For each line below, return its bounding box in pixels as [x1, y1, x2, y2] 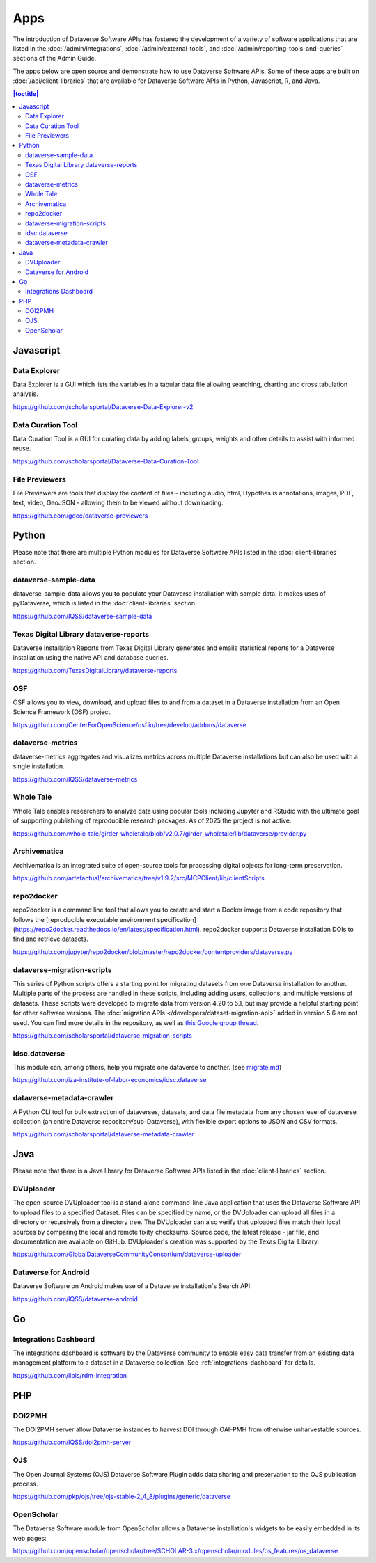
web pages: [13, 1534, 47, 1542]
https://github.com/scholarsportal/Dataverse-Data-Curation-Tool [13, 457, 199, 466]
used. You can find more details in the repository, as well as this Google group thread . [13, 1018, 259, 1026]
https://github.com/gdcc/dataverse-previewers [13, 511, 148, 520]
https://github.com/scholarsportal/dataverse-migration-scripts [13, 1031, 193, 1040]
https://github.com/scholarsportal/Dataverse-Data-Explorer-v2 [13, 402, 194, 411]
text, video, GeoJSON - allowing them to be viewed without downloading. [13, 498, 224, 507]
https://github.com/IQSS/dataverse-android [13, 1294, 139, 1303]
